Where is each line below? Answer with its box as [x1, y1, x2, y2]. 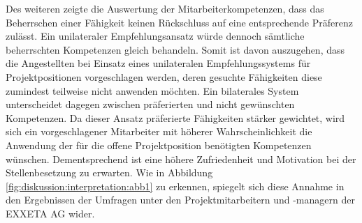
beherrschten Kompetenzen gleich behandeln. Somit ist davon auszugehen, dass [6, 42, 345, 56]
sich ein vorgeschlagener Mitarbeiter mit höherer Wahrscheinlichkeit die [6, 124, 312, 139]
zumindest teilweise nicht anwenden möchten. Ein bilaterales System [6, 83, 299, 98]
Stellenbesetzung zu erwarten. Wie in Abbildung [6, 165, 213, 180]
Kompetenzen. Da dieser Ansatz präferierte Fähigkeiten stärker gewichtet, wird [6, 110, 345, 125]
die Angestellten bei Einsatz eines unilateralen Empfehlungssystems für [6, 56, 311, 70]
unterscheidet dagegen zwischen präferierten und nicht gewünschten [6, 97, 295, 111]
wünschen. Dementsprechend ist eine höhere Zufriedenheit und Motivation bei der [6, 151, 356, 166]
